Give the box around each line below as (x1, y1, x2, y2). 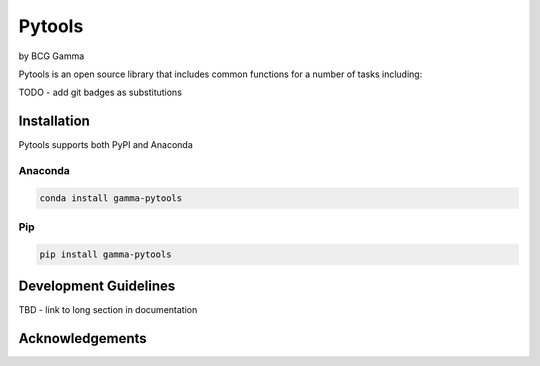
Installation (18, 113, 90, 130)
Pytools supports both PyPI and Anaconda (18, 139, 194, 151)
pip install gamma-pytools (39, 248, 172, 260)
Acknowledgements (18, 330, 147, 347)
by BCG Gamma (18, 50, 85, 62)
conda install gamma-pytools (39, 192, 183, 204)
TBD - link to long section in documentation (18, 304, 198, 316)
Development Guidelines (18, 278, 176, 295)
